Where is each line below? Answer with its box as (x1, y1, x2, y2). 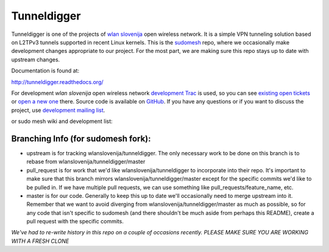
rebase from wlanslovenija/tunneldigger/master (26, 158, 146, 166)
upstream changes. (11, 55, 60, 63)
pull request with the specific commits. (26, 218, 124, 225)
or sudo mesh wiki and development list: (11, 117, 113, 125)
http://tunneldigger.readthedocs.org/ (11, 78, 104, 85)
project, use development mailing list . (11, 107, 105, 114)
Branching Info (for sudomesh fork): (11, 133, 152, 144)
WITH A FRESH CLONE (11, 237, 69, 245)
